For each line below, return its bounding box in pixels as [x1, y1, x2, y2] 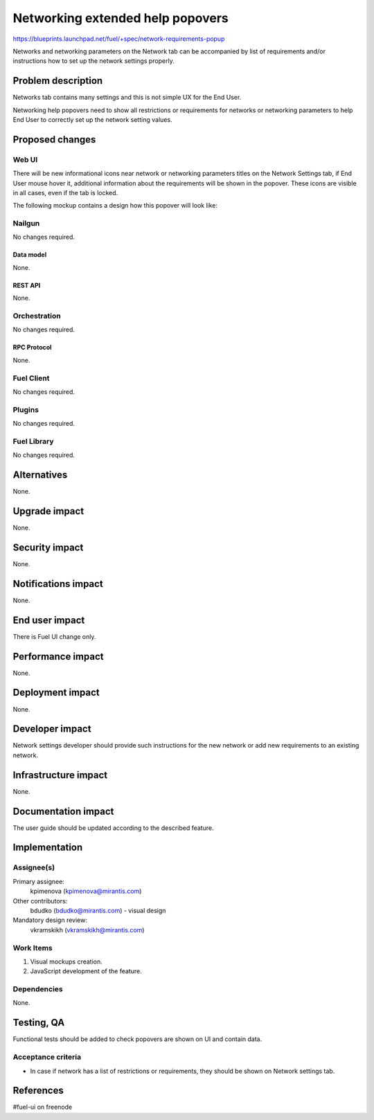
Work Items [12, 943, 53, 952]
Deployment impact [12, 687, 100, 698]
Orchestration [12, 311, 62, 321]
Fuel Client [12, 373, 50, 383]
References [12, 1085, 64, 1096]
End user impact [12, 614, 85, 626]
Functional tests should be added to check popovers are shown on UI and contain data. [12, 1035, 262, 1043]
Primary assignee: [12, 877, 65, 885]
